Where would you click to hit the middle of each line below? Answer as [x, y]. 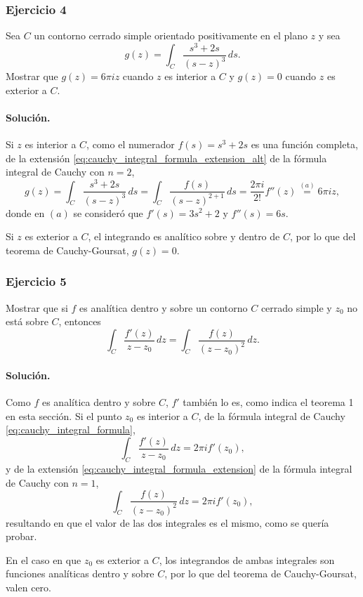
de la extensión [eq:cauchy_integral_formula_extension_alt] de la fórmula [166, 158]
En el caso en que [44, 559]
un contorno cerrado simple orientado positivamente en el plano [171, 35]
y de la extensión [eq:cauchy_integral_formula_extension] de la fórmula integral [179, 468]
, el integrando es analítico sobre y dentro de [184, 236]
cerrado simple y [296, 307]
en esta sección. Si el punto [64, 415]
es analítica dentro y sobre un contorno [164, 307]
